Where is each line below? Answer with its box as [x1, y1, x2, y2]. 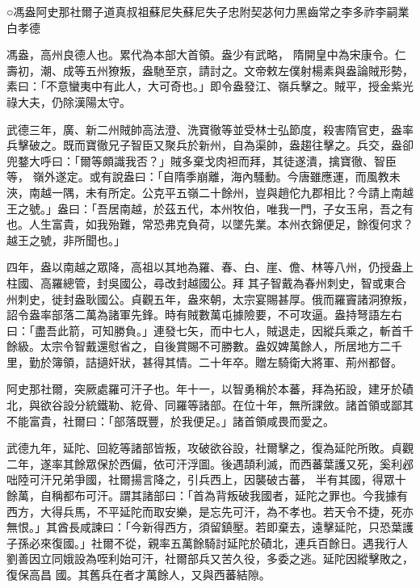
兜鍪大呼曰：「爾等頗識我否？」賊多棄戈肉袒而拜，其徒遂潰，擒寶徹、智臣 [6, 152, 397, 169]
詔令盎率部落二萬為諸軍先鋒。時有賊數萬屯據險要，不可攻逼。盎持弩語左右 [6, 306, 402, 323]
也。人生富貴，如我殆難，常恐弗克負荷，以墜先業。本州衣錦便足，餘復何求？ [6, 216, 414, 233]
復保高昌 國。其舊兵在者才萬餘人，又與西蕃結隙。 [6, 566, 271, 582]
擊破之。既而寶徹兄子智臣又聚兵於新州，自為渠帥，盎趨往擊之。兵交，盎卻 [17, 136, 414, 153]
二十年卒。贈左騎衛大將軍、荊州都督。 [198, 353, 402, 370]
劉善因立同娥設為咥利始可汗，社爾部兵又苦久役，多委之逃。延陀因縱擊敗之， [6, 550, 414, 567]
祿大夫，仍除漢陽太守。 [6, 93, 131, 110]
